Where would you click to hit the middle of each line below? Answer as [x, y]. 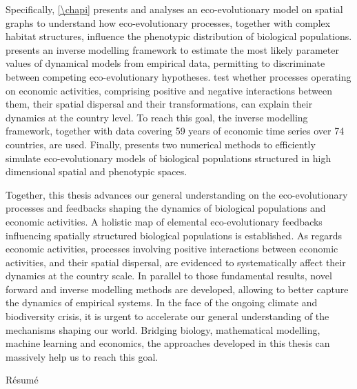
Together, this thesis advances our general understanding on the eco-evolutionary [177, 194]
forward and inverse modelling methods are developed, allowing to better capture [177, 289]
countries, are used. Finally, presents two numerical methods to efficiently [161, 144]
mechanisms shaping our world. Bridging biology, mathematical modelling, [163, 329]
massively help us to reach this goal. [82, 356]
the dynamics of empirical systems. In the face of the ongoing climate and [162, 302]
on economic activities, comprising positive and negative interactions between [169, 90]
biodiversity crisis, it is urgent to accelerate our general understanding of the [167, 316]
